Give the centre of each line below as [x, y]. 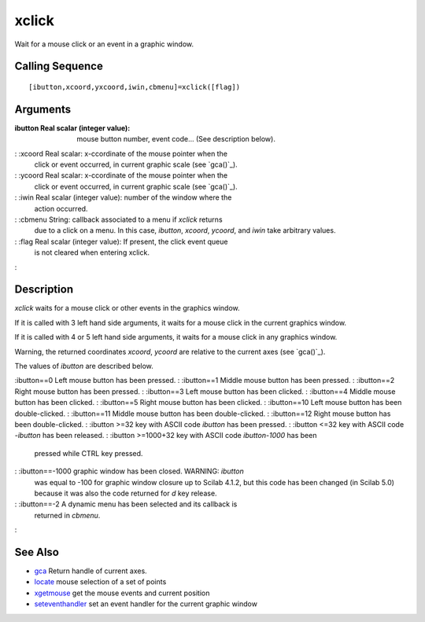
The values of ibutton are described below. [84, 366]
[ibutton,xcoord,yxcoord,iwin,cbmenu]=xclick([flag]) [134, 87]
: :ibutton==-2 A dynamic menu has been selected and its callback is [126, 504]
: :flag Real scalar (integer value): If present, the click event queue [121, 241]
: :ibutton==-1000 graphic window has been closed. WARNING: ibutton [129, 471]
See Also [37, 552]
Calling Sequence [59, 66]
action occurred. [61, 208]
